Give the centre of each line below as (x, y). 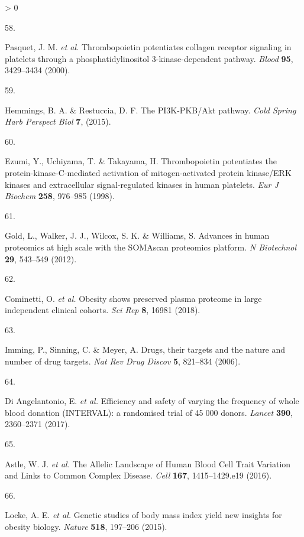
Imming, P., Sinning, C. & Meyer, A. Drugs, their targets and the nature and (145, 349)
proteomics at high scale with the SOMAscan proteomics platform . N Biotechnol (151, 247)
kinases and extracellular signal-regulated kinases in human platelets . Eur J (142, 184)
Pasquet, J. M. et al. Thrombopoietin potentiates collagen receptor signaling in (148, 47)
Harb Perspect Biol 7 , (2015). (58, 121)
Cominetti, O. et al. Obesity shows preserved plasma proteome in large (133, 298)
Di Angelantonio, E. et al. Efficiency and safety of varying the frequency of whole (152, 401)
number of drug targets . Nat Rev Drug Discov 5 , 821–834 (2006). (123, 361)
